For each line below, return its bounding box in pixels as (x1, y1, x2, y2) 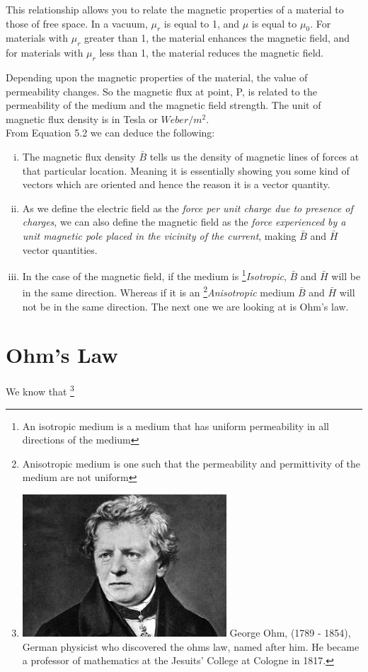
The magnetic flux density (22, 149, 136, 163)
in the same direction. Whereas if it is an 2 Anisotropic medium (22, 283, 295, 300)
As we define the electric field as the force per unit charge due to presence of (22, 200, 353, 215)
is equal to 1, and (163, 16, 240, 30)
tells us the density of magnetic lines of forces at (149, 149, 360, 163)
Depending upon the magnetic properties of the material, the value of (6, 69, 308, 84)
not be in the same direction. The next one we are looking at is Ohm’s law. (22, 299, 349, 313)
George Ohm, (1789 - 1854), (229, 625, 351, 639)
